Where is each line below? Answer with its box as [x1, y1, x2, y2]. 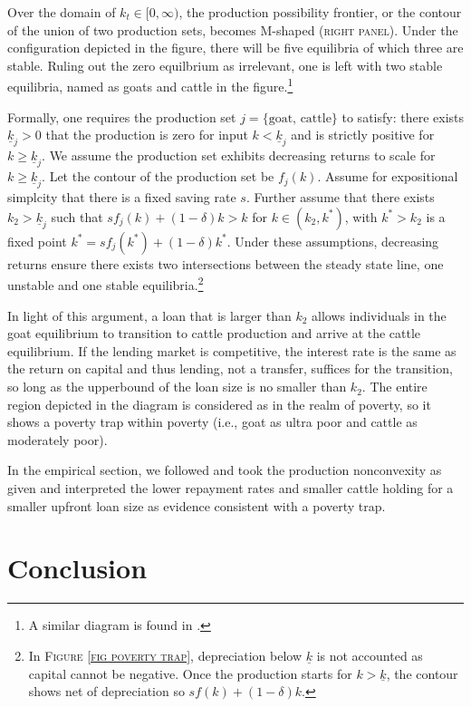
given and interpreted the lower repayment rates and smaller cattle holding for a [7, 479, 454, 498]
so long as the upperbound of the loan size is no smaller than [7, 377, 347, 396]
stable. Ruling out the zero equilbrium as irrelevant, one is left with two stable [7, 55, 443, 74]
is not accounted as [316, 645, 423, 664]
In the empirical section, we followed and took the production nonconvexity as [7, 460, 442, 479]
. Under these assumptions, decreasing [226, 231, 439, 250]
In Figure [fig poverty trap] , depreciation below [28, 645, 303, 664]
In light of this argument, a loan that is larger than [7, 305, 292, 324]
